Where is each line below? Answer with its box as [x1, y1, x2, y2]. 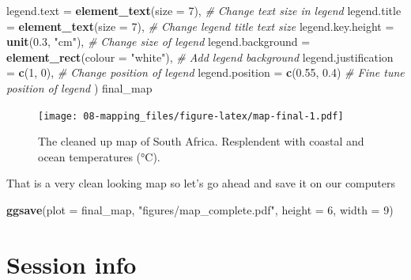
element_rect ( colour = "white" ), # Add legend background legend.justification [6, 48, 394, 65]
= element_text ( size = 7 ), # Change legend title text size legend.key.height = [6, 17, 394, 34]
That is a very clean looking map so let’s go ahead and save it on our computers [6, 175, 396, 191]
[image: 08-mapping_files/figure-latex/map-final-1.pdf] [38, 110, 344, 122]
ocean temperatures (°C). [38, 148, 160, 165]
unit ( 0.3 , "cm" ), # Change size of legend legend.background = [6, 33, 311, 50]
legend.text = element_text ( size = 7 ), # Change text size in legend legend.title [6, 2, 402, 18]
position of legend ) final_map [6, 79, 153, 96]
